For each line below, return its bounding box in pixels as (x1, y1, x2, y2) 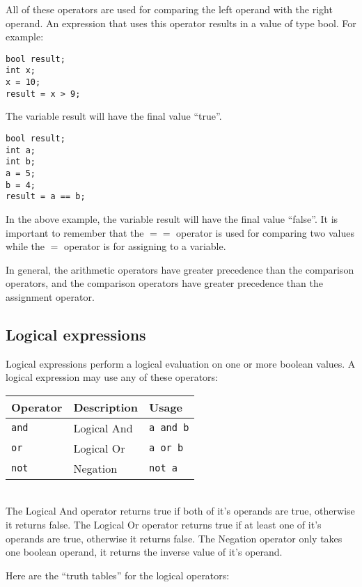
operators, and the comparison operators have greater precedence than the (6, 276, 323, 290)
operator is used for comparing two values (176, 225, 354, 240)
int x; (6, 65, 36, 76)
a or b (149, 442, 184, 454)
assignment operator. (6, 289, 95, 304)
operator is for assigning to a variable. (63, 239, 226, 253)
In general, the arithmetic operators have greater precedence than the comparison (6, 262, 354, 276)
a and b (149, 422, 189, 434)
